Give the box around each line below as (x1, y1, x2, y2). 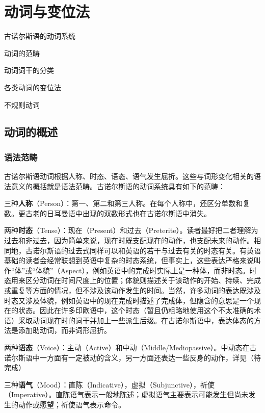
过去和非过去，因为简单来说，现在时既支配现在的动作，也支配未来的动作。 (4, 235, 254, 246)
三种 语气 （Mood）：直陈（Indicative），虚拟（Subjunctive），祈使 (4, 379, 215, 390)
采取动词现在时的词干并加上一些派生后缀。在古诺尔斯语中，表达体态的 (18, 315, 254, 325)
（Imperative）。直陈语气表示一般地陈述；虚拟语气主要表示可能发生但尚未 (4, 389, 249, 400)
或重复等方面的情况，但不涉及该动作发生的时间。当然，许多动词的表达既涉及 (4, 285, 261, 296)
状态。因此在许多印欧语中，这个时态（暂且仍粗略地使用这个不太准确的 (18, 305, 254, 316)
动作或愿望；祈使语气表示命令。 (18, 399, 125, 409)
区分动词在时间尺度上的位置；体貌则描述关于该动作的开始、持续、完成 (25, 275, 261, 286)
